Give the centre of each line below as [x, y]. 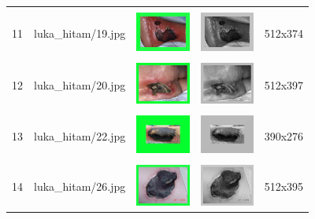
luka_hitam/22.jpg [80, 135]
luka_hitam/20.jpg [80, 84]
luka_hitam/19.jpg [80, 33]
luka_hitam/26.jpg [80, 186]
